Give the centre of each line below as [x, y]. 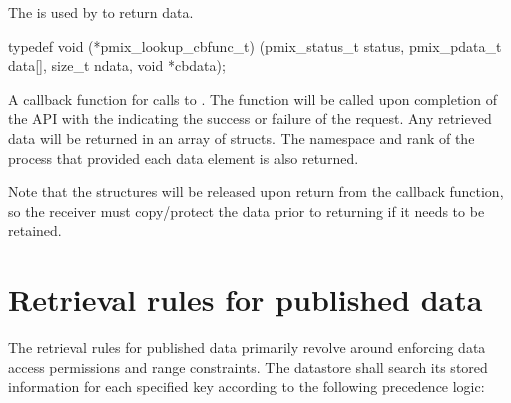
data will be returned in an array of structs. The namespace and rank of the [241, 137]
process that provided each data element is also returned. [183, 157]
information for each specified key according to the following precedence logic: [246, 386]
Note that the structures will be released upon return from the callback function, [256, 191]
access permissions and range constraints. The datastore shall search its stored [248, 366]
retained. [35, 230]
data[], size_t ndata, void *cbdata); [117, 65]
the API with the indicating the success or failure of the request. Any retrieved [250, 118]
